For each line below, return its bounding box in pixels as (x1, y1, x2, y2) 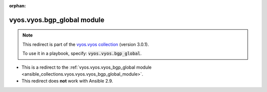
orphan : (9, 3, 26, 8)
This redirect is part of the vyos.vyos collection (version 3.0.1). (22, 41, 149, 47)
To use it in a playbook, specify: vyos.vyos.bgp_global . (22, 50, 142, 56)
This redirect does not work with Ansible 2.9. (21, 78, 113, 84)
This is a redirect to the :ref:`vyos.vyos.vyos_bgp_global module (21, 64, 152, 70)
